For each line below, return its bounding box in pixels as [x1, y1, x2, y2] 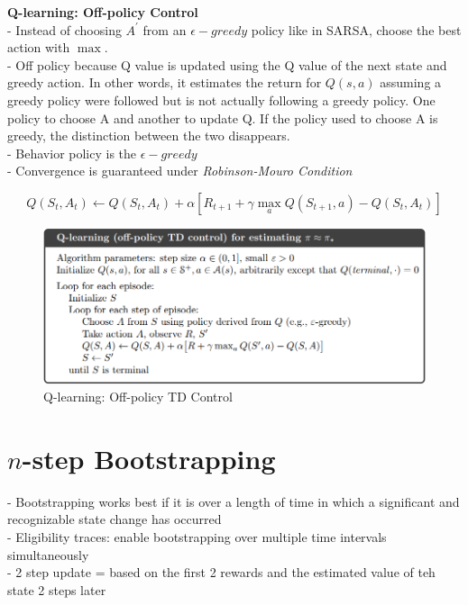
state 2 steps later [7, 580, 106, 599]
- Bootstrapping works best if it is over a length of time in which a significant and [7, 492, 460, 510]
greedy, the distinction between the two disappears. [7, 126, 290, 145]
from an [142, 20, 187, 39]
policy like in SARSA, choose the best [251, 20, 462, 39]
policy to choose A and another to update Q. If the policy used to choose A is [7, 108, 438, 127]
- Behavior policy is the [7, 143, 137, 162]
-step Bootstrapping [22, 439, 276, 476]
